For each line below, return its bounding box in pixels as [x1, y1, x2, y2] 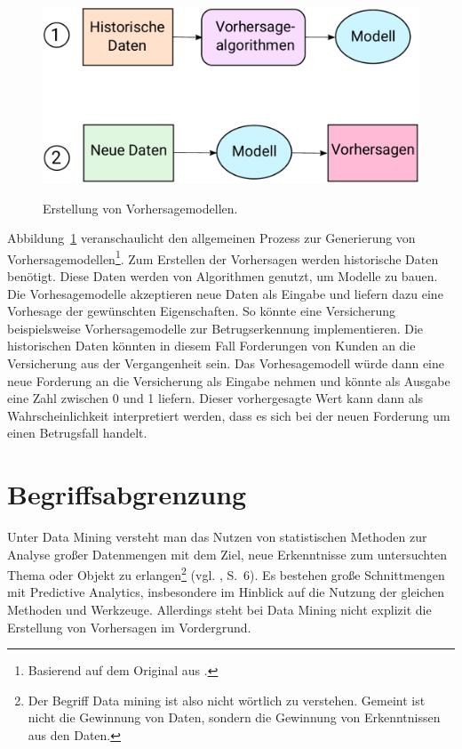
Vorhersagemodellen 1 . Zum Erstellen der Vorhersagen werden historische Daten [7, 246, 439, 268]
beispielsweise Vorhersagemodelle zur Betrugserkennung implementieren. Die [7, 318, 424, 337]
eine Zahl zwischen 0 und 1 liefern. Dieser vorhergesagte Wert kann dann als [7, 389, 424, 407]
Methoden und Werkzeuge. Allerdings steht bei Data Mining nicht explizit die [7, 600, 432, 619]
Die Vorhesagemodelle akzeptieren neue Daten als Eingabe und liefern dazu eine [7, 284, 443, 302]
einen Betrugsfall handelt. [7, 423, 147, 442]
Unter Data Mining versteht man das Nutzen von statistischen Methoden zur [7, 528, 427, 546]
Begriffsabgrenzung [7, 476, 247, 512]
